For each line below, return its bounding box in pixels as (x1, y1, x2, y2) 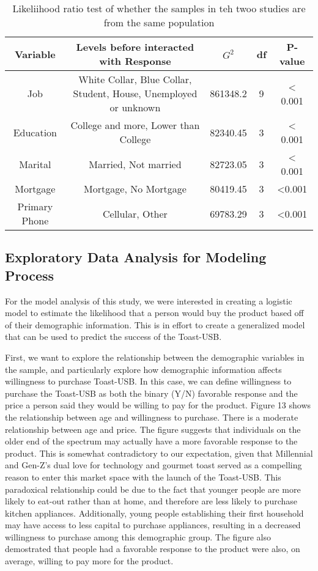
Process (5, 265, 54, 284)
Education (13, 125, 57, 139)
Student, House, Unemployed (73, 86, 198, 100)
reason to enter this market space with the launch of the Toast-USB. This (5, 470, 281, 483)
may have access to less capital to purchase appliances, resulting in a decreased (5, 518, 301, 531)
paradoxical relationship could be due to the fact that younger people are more (5, 482, 301, 495)
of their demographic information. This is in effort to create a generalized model (5, 318, 305, 331)
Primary (17, 199, 53, 213)
